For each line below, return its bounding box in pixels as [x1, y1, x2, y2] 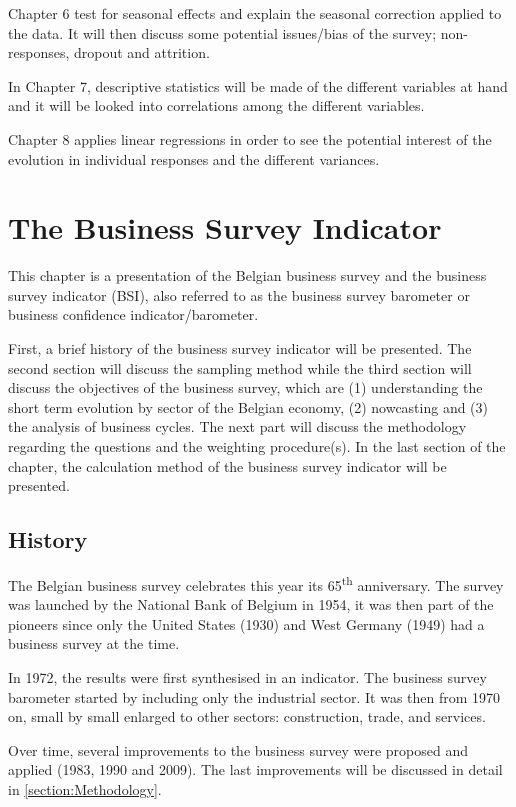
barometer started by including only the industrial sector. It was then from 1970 [8, 686, 501, 707]
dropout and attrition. [73, 42, 210, 63]
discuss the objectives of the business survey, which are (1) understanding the [8, 377, 483, 398]
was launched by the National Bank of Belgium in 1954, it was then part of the [8, 594, 494, 615]
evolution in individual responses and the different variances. [8, 148, 380, 169]
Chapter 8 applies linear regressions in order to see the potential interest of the [8, 128, 492, 149]
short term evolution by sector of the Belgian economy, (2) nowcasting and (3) [8, 396, 489, 417]
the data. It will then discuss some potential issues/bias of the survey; [8, 22, 437, 43]
